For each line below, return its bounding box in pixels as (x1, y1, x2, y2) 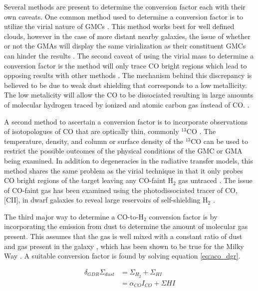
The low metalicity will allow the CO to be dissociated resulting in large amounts (4, 89, 254, 100)
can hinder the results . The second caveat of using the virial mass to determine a (4, 50, 254, 60)
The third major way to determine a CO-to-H (4, 211, 144, 221)
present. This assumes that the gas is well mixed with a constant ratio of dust (4, 231, 243, 241)
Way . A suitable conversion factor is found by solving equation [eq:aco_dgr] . (4, 250, 241, 261)
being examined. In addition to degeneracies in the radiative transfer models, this (4, 155, 253, 165)
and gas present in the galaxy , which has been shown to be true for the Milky (4, 240, 244, 251)
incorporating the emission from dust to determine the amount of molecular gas (4, 221, 248, 231)
